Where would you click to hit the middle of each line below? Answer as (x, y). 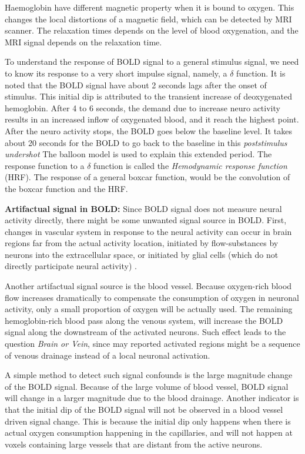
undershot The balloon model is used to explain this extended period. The (138, 154)
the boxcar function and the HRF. (66, 188)
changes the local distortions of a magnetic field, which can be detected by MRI (148, 19)
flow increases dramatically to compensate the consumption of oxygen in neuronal (152, 297)
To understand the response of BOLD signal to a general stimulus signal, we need (152, 62)
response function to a (45, 165)
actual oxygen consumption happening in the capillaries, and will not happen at (149, 433)
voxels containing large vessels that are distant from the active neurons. (134, 444)
